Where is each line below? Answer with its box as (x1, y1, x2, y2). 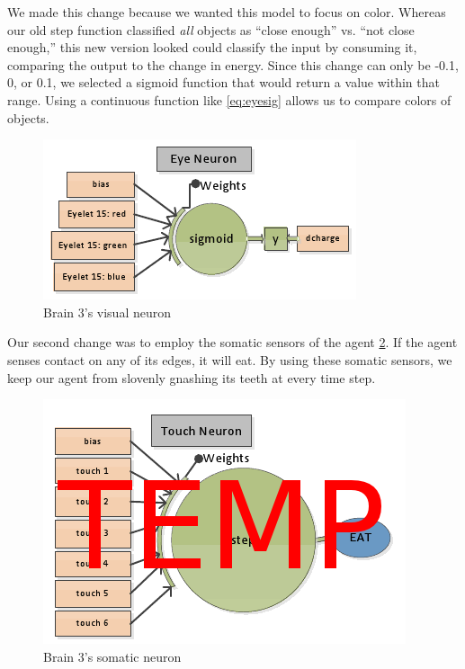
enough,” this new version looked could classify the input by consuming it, (7, 38, 417, 57)
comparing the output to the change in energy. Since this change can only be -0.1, (7, 55, 459, 74)
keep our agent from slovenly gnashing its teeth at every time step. (7, 368, 376, 387)
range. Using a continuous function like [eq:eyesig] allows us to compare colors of (7, 90, 452, 109)
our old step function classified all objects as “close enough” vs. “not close (7, 20, 415, 39)
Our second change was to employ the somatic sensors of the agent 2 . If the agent (7, 333, 458, 352)
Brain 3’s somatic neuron (43, 647, 182, 665)
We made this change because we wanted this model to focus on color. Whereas (7, 3, 446, 21)
